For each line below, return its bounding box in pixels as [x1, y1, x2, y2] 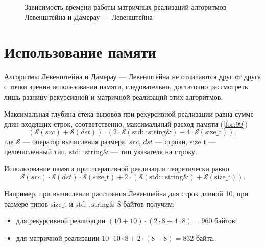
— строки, [155, 136, 188, 147]
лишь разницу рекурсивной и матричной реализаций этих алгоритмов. [4, 91, 223, 102]
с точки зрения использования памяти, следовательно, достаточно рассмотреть [4, 81, 248, 92]
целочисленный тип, [4, 146, 67, 156]
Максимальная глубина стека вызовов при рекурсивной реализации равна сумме [4, 108, 254, 119]
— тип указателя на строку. [111, 146, 197, 156]
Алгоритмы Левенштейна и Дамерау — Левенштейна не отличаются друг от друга [4, 71, 261, 82]
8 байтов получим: [117, 198, 175, 209]
